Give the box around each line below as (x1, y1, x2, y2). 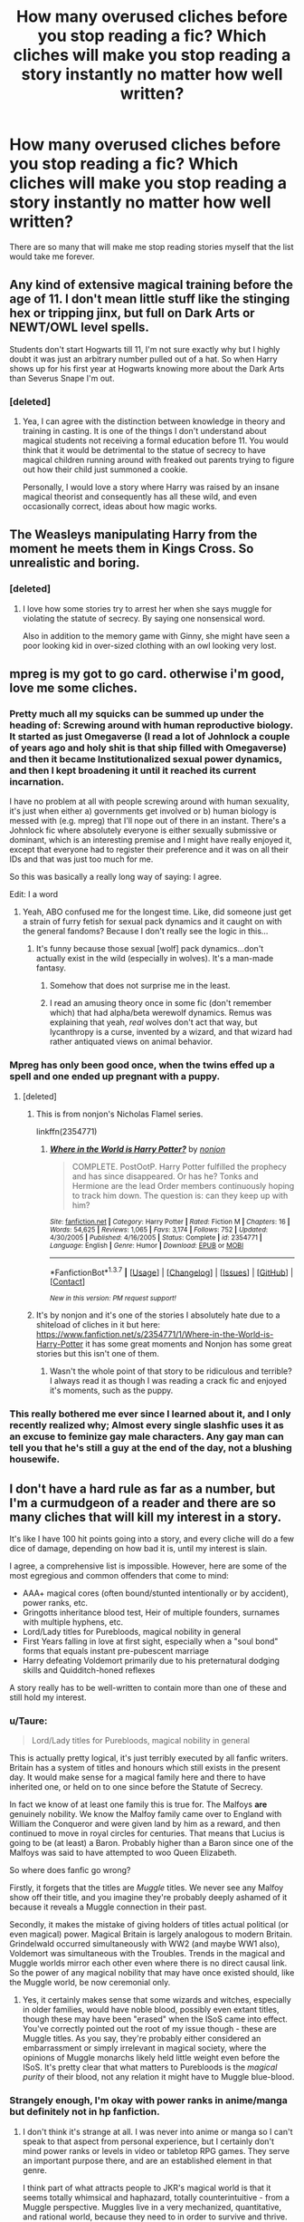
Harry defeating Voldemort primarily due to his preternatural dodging (22, 1656, 280, 1666)
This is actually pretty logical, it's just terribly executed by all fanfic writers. (9, 1753, 289, 1763)
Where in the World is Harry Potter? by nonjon (49, 1144, 226, 1154)
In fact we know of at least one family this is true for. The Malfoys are (9, 1799, 268, 1810)
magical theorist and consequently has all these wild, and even (22, 491, 258, 502)
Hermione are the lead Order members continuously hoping (71, 1180, 295, 1191)
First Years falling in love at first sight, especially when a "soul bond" (22, 1636, 279, 1647)
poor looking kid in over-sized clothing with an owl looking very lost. (22, 640, 277, 651)
